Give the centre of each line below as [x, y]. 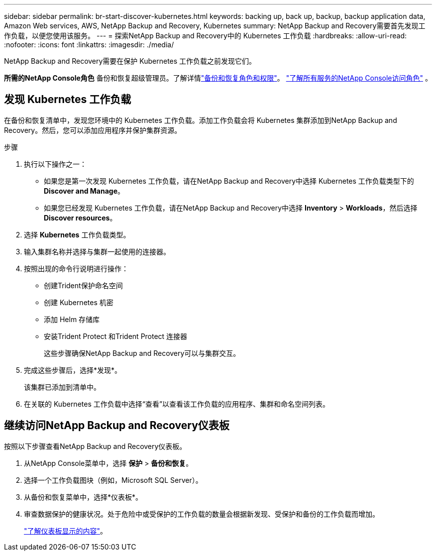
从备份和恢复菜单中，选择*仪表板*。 [83, 497]
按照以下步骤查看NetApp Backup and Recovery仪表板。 [95, 446]
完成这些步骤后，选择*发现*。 [73, 370]
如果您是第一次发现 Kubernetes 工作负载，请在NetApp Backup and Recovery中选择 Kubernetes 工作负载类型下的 [229, 181]
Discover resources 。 [80, 218]
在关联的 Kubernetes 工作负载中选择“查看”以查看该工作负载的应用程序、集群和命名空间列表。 [177, 404]
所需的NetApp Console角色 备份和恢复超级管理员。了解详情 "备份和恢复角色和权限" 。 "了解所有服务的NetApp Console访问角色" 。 [218, 78]
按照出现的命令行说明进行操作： [76, 268]
